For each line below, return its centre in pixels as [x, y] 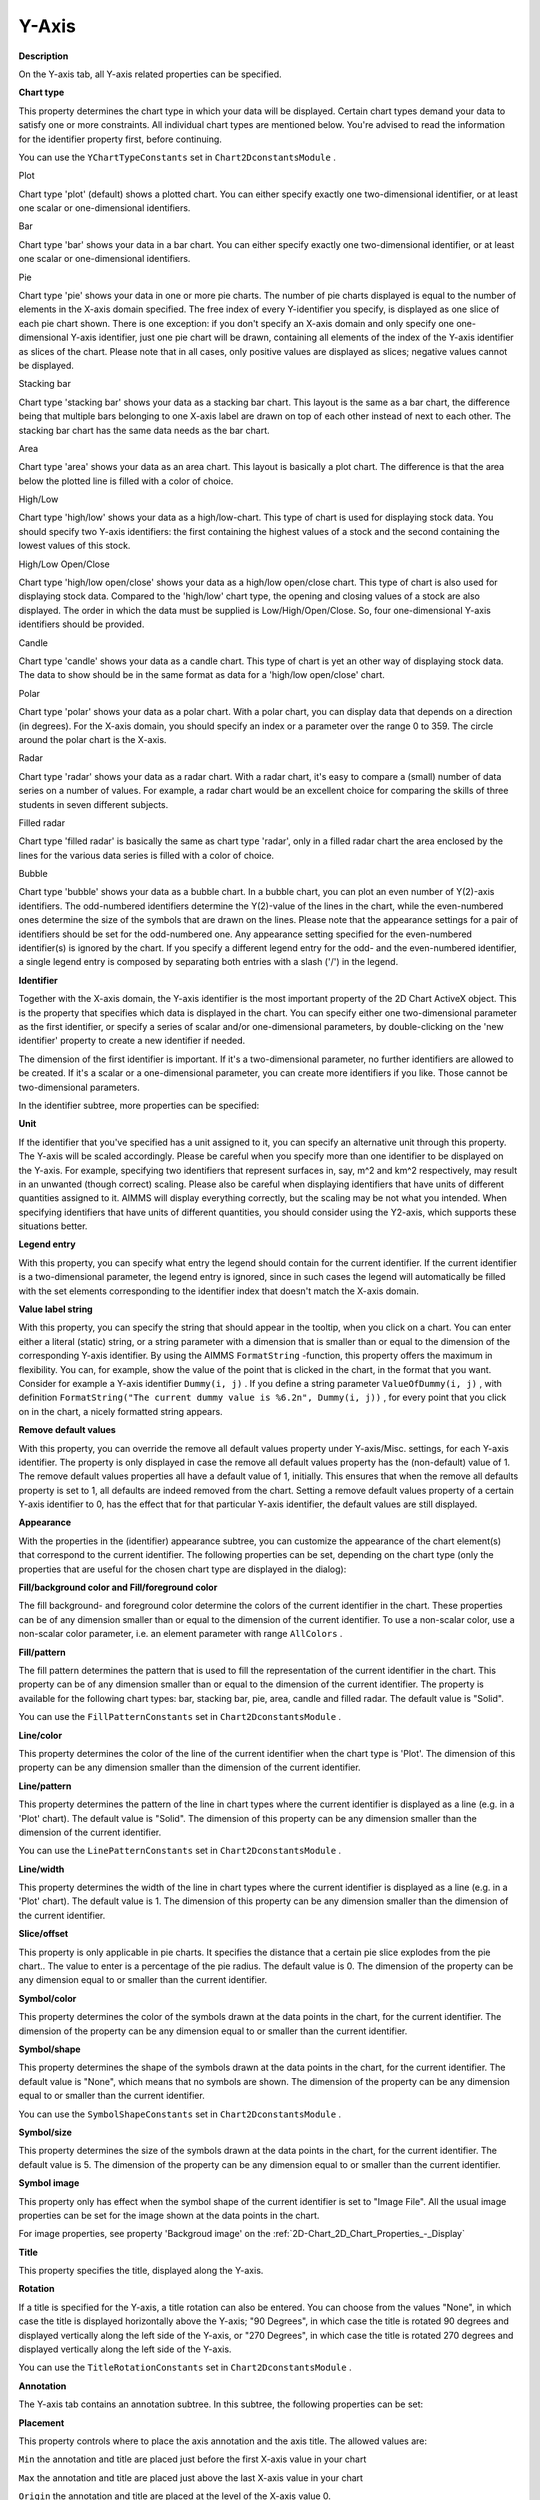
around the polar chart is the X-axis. [92, 739]
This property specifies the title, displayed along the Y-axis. [141, 2271]
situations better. [53, 1226]
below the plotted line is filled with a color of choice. [126, 481]
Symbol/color [47, 1998]
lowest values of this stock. [74, 546]
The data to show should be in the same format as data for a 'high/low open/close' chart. [201, 675]
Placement [41, 2422]
